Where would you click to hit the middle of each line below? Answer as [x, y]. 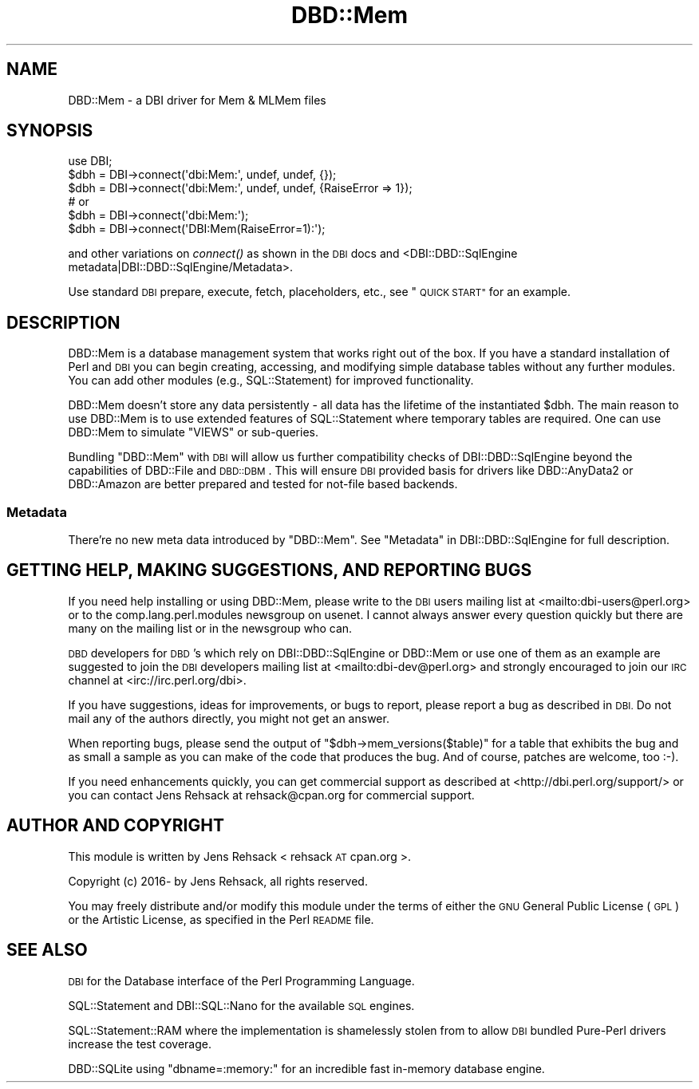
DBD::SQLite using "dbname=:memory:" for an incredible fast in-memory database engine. [306, 1068]
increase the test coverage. [140, 1044]
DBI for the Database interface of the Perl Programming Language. [241, 980]
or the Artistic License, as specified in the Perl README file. [221, 919]
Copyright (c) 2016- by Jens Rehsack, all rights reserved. [218, 881]
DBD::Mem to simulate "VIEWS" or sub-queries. [193, 432]
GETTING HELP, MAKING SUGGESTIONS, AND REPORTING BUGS [269, 570]
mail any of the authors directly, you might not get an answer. [229, 718]
